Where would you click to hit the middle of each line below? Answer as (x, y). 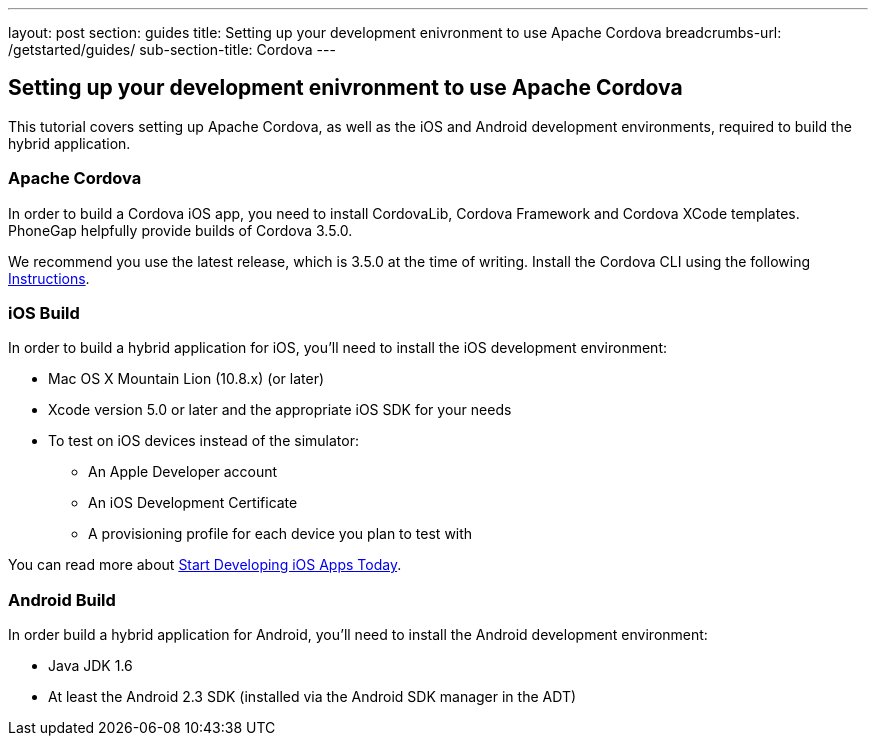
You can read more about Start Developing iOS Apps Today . (205, 565)
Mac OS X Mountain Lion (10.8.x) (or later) (186, 379)
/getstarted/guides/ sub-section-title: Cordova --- (172, 49)
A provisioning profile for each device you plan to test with (280, 534)
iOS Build (44, 312)
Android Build (62, 599)
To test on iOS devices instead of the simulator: (203, 441)
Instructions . (49, 278)
